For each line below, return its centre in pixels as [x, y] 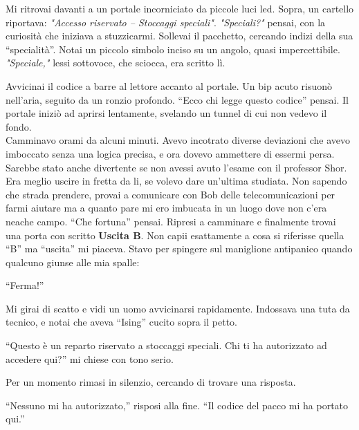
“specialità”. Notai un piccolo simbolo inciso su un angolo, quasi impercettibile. [173, 49]
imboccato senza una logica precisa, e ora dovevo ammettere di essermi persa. [170, 153]
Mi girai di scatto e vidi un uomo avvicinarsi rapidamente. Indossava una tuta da [178, 308]
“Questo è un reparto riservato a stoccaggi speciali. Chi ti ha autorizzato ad [166, 345]
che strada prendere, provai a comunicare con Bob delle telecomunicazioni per [171, 194]
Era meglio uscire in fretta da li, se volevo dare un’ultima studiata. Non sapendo [176, 181]
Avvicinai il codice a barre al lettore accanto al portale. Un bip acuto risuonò [169, 85]
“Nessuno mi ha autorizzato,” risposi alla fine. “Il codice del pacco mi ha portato [177, 405]
